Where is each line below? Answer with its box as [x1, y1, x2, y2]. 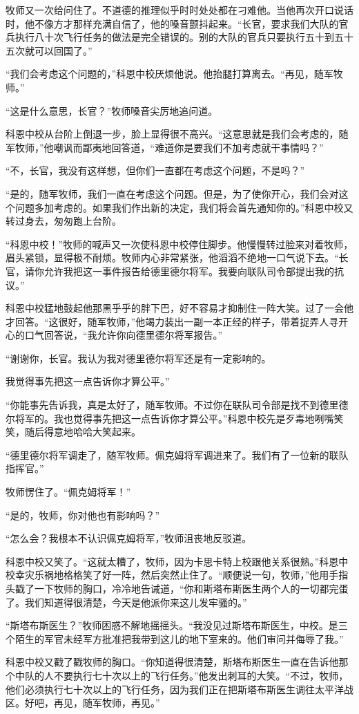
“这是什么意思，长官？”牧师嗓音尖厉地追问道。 [6, 103, 218, 118]
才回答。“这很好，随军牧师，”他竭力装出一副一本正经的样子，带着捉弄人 [6, 314, 329, 328]
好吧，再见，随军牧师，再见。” [24, 695, 160, 710]
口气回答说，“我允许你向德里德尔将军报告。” [24, 328, 223, 342]
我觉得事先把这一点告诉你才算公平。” [6, 374, 170, 388]
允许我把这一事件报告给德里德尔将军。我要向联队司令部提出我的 [43, 263, 334, 278]
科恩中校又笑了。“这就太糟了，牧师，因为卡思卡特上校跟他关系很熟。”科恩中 [6, 554, 349, 568]
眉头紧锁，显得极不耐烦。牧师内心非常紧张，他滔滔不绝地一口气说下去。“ [6, 250, 339, 265]
